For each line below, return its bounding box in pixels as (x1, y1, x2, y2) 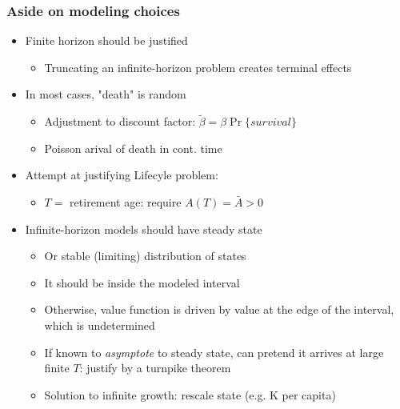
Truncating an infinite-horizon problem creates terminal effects (44, 58, 352, 75)
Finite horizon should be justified (25, 32, 188, 49)
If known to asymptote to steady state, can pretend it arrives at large (44, 343, 384, 360)
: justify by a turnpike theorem (79, 359, 231, 376)
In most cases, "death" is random (25, 86, 186, 102)
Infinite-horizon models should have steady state (25, 220, 262, 237)
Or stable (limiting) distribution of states (44, 247, 246, 264)
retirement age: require (70, 194, 182, 210)
